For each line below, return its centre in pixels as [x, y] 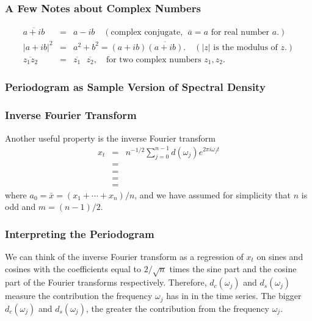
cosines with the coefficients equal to [73, 268]
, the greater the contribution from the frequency [177, 308]
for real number [240, 33]
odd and [20, 207]
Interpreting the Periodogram [80, 233]
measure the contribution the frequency [79, 296]
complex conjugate [146, 33]
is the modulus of [245, 47]
